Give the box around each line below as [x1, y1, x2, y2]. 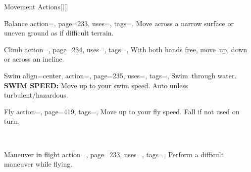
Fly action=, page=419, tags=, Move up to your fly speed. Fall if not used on [4, 106, 240, 116]
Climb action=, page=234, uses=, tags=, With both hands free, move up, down [4, 44, 248, 54]
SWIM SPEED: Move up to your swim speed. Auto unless [4, 80, 188, 90]
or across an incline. [4, 54, 64, 64]
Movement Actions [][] [4, 1, 68, 11]
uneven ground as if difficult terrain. [4, 28, 114, 38]
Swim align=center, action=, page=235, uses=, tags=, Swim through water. [4, 70, 237, 80]
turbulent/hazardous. [4, 90, 68, 100]
